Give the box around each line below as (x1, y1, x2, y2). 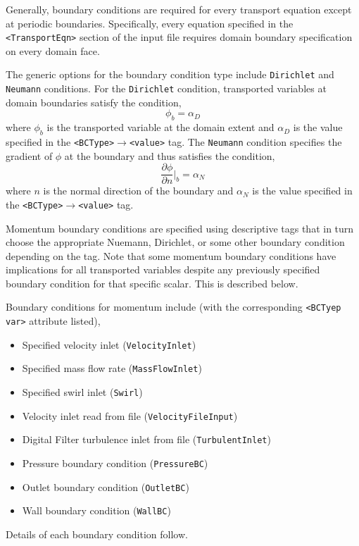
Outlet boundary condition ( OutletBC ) (22, 479, 189, 494)
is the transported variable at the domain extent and (46, 120, 275, 135)
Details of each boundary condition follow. (6, 527, 188, 542)
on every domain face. (6, 43, 100, 58)
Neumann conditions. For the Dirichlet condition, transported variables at (6, 81, 327, 96)
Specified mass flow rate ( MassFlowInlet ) (22, 361, 202, 376)
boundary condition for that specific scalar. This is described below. (6, 275, 298, 290)
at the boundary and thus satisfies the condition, (64, 148, 275, 163)
